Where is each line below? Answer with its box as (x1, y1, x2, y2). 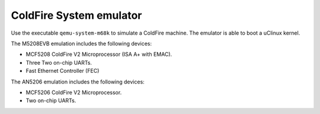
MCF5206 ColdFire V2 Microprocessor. (25, 89, 122, 96)
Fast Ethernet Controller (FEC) (25, 68, 100, 75)
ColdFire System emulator (11, 9, 142, 22)
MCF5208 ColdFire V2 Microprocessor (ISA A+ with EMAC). (25, 51, 172, 58)
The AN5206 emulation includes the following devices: (11, 78, 145, 85)
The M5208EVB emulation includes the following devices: (11, 40, 152, 47)
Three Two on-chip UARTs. (25, 59, 92, 66)
